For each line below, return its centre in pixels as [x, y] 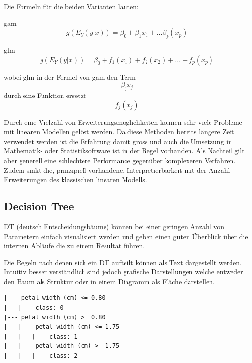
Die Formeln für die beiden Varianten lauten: [71, 6]
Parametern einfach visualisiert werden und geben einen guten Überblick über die [126, 236]
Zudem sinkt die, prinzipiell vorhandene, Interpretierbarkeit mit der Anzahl [117, 170]
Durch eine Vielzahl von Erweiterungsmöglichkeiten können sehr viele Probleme [123, 122]
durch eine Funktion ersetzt [45, 95]
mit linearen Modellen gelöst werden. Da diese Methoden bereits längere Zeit [119, 132]
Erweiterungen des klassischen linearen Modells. [75, 180]
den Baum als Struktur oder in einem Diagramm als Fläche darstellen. [109, 281]
